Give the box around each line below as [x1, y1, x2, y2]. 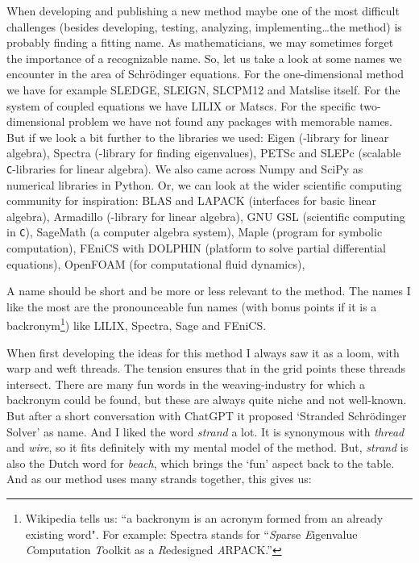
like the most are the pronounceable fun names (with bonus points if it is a [6, 298, 377, 315]
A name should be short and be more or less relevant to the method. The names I [6, 282, 411, 299]
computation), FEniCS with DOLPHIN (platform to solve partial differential [6, 240, 387, 256]
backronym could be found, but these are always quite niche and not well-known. [6, 391, 407, 408]
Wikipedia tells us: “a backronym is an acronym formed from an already [25, 510, 384, 526]
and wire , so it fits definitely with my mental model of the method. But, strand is [6, 439, 409, 456]
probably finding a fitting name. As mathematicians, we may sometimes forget [6, 34, 394, 51]
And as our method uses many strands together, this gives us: [6, 470, 312, 487]
